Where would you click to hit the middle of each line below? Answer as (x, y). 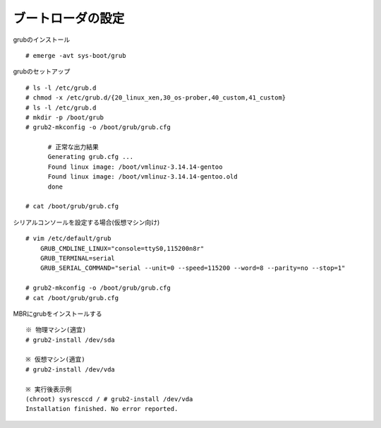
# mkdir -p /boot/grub (65, 117)
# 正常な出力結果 (73, 147)
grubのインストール (42, 40)
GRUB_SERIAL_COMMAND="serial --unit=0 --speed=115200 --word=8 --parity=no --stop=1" (193, 268)
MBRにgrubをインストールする (58, 314)
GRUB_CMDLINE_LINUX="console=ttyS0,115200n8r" (122, 248)
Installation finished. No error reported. (102, 409)
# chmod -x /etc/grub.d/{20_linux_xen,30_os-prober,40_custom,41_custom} (156, 98)
